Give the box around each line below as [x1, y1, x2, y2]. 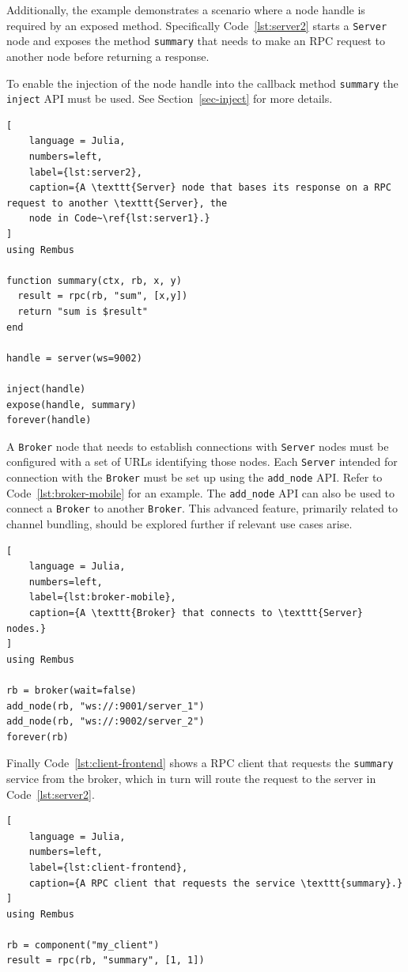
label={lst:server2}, [28, 166, 142, 178]
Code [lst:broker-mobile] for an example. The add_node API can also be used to [6, 484, 395, 501]
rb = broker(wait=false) [6, 684, 137, 696]
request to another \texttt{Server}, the [6, 197, 228, 209]
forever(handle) [6, 414, 92, 426]
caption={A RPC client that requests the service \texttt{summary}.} [28, 877, 403, 889]
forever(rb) [6, 731, 69, 743]
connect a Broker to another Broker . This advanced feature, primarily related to [6, 500, 398, 516]
